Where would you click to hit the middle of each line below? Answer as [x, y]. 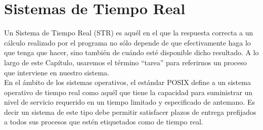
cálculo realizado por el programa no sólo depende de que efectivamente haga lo [127, 42]
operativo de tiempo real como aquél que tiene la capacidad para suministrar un [128, 92]
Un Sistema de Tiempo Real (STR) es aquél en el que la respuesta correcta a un [129, 33]
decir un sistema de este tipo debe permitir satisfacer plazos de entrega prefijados [130, 112]
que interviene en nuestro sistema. [57, 72]
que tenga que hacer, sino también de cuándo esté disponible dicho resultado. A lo [131, 52]
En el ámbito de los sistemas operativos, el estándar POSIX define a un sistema [127, 82]
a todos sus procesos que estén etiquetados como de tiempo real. [104, 122]
